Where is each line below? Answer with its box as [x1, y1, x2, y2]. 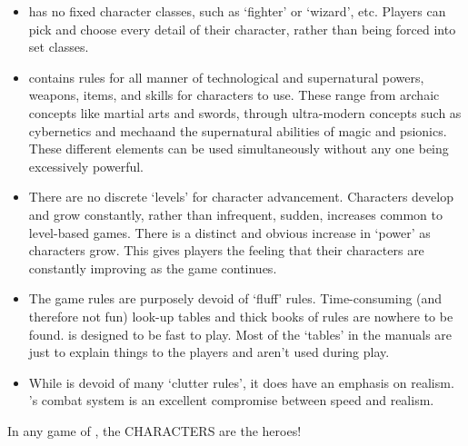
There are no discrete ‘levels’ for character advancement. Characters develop [28, 187, 453, 206]
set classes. [28, 37, 89, 56]
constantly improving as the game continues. [28, 258, 277, 277]
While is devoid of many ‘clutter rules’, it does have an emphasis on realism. [28, 372, 454, 391]
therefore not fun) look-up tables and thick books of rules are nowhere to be [28, 306, 453, 325]
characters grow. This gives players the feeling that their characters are [28, 241, 424, 260]
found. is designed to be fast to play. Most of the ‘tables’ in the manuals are [28, 324, 453, 343]
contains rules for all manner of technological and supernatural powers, [28, 67, 424, 86]
